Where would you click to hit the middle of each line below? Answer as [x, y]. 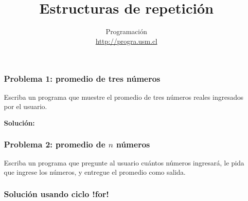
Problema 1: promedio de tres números [82, 79]
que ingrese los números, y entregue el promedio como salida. [95, 172]
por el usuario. [26, 106]
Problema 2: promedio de [55, 144]
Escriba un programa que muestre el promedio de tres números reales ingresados [124, 97]
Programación [126, 31]
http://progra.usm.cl [126, 41]
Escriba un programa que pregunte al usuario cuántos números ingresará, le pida [124, 162]
